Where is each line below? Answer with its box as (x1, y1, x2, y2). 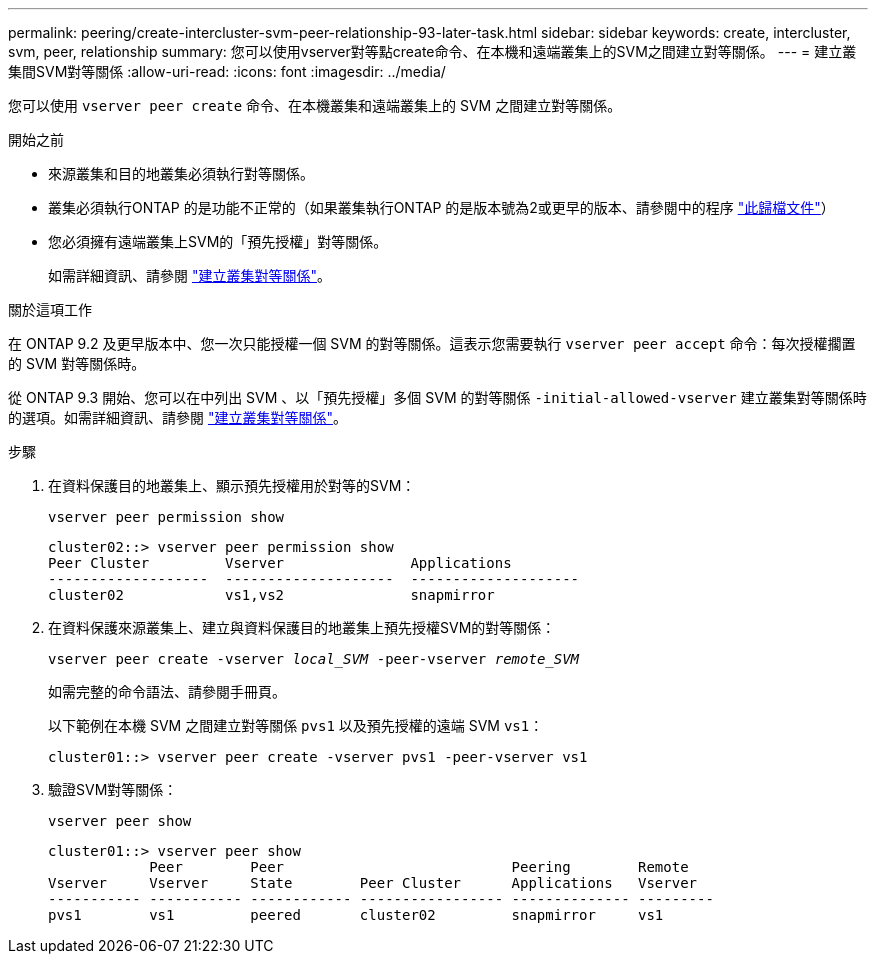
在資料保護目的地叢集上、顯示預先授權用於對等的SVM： (48, 477, 416, 494)
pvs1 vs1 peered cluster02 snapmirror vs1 (48, 907, 664, 923)
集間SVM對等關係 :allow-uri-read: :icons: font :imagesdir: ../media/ (8, 63, 446, 80)
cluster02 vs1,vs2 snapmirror (48, 587, 495, 603)
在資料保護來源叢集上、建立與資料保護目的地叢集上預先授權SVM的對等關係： (48, 619, 556, 636)
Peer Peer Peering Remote (149, 859, 689, 875)
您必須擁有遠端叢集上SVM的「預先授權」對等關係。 (48, 233, 388, 250)
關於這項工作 (8, 301, 92, 318)
